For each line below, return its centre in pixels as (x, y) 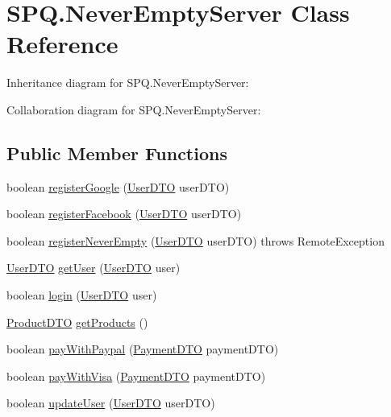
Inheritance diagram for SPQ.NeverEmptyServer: (128, 83)
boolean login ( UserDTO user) (82, 295)
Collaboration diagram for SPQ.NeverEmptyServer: (134, 109)
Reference (62, 44)
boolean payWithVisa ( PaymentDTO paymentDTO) (136, 376)
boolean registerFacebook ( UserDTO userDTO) (124, 214)
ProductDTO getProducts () (77, 322)
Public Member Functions (117, 153)
